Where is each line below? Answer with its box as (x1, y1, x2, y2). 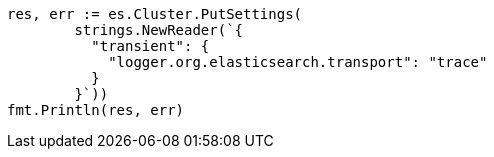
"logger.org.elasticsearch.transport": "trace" (108, 54, 488, 70)
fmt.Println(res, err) (7, 102, 185, 118)
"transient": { (91, 38, 210, 54)
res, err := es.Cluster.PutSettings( (7, 6, 303, 22)
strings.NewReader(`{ (74, 22, 244, 38)
